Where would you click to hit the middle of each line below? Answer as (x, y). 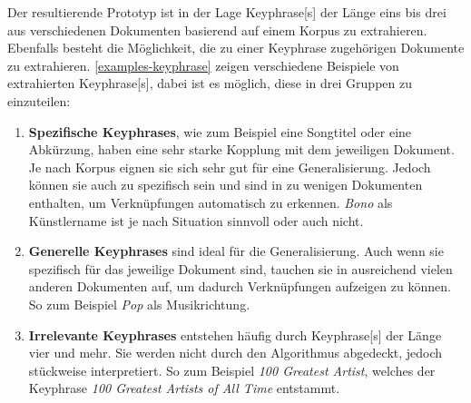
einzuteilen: (39, 100)
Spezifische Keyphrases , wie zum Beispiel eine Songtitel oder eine (220, 131)
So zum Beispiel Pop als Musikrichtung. (139, 304)
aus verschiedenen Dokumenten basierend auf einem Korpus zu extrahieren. (217, 29)
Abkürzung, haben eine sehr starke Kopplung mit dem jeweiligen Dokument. (241, 149)
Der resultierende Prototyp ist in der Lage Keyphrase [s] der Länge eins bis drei (227, 12)
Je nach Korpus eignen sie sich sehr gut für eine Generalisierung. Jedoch (230, 167)
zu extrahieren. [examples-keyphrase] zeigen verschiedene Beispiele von (203, 65)
